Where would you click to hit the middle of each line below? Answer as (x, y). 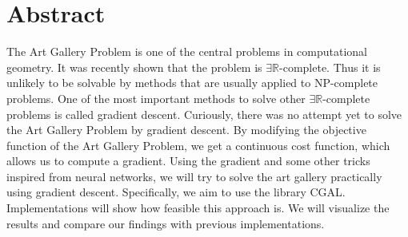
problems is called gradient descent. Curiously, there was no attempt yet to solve (204, 114)
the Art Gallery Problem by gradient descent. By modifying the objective (186, 130)
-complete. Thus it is (330, 67)
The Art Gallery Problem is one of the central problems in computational (187, 51)
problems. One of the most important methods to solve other (156, 98)
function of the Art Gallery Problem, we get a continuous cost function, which (198, 145)
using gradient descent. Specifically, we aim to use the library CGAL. (176, 192)
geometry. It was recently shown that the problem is (134, 67)
